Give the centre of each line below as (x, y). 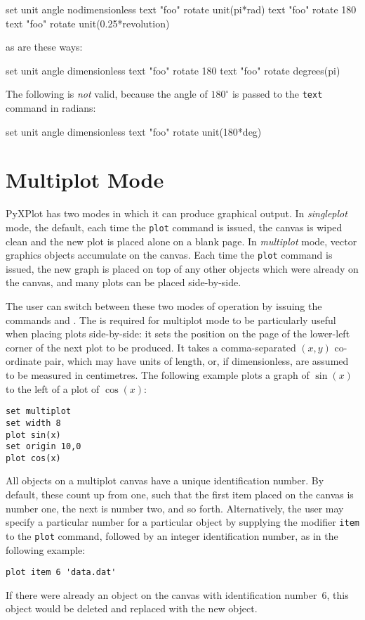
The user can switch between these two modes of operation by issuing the (164, 306)
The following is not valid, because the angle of (107, 94)
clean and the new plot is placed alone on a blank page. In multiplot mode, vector (181, 241)
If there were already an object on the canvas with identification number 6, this (177, 594)
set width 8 (33, 423)
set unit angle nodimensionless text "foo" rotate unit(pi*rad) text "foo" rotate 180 (181, 9)
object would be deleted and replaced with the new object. (132, 608)
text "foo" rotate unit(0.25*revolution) (88, 23)
